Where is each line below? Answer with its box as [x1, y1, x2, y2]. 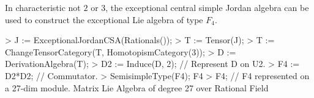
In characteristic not [5, 1, 81, 13]
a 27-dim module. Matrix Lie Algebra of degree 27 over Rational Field [5, 81, 269, 94]
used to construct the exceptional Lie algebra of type [5, 13, 203, 26]
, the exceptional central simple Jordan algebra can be [105, 1, 309, 13]
